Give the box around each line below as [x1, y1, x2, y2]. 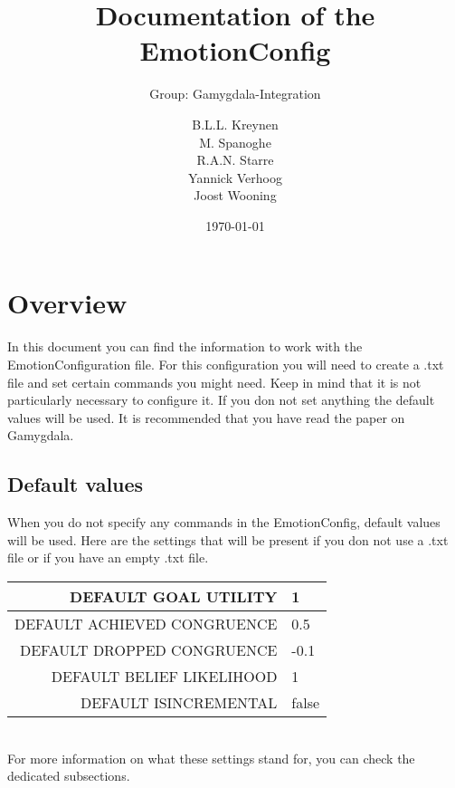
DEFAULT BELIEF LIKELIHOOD [51, 665, 278, 687]
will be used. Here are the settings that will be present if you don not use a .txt [7, 530, 449, 549]
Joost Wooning [194, 186, 277, 205]
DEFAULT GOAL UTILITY [70, 585, 278, 607]
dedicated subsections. [7, 766, 130, 785]
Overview [7, 284, 128, 322]
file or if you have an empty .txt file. [7, 548, 209, 567]
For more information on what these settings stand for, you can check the [7, 748, 415, 767]
